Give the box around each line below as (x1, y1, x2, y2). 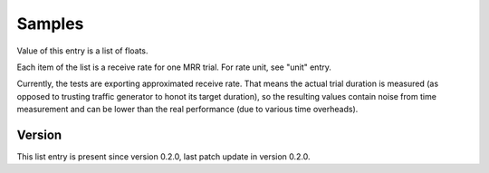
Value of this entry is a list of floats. (16, 45, 149, 56)
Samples (16, 14, 84, 34)
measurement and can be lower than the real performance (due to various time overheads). (16, 104, 359, 115)
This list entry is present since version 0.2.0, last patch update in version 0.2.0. (16, 151, 312, 162)
